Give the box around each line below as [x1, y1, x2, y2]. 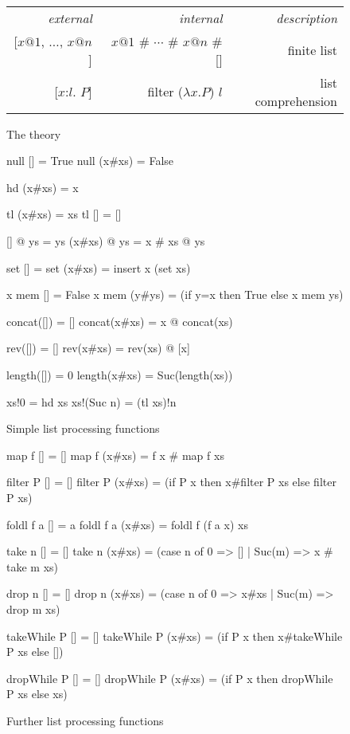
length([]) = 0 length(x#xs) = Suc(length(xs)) [6, 367, 233, 383]
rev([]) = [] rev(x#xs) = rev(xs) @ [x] [6, 340, 190, 356]
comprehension [255, 91, 337, 110]
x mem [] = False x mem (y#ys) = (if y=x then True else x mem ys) [6, 286, 344, 303]
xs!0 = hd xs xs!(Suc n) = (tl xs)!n [6, 393, 177, 410]
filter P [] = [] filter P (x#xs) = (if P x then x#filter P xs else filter [6, 473, 336, 490]
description [276, 8, 337, 27]
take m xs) [6, 558, 59, 575]
